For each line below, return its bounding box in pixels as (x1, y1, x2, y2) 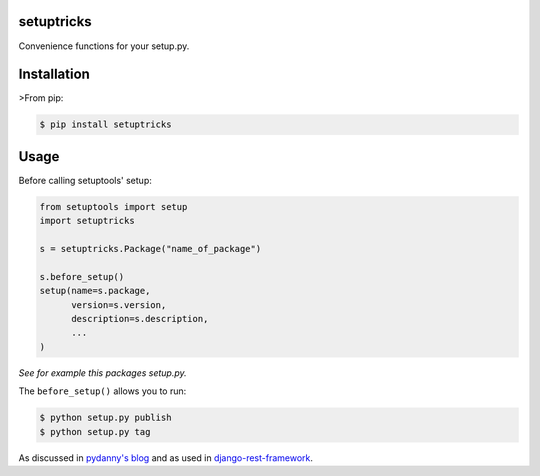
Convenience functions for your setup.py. (18, 40, 190, 52)
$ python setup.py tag (39, 426, 151, 437)
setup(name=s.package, (39, 285, 151, 297)
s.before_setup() (39, 271, 125, 282)
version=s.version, (71, 299, 167, 310)
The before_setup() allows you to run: (18, 385, 187, 397)
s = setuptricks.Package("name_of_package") (39, 243, 262, 255)
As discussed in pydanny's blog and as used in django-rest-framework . (18, 451, 314, 464)
